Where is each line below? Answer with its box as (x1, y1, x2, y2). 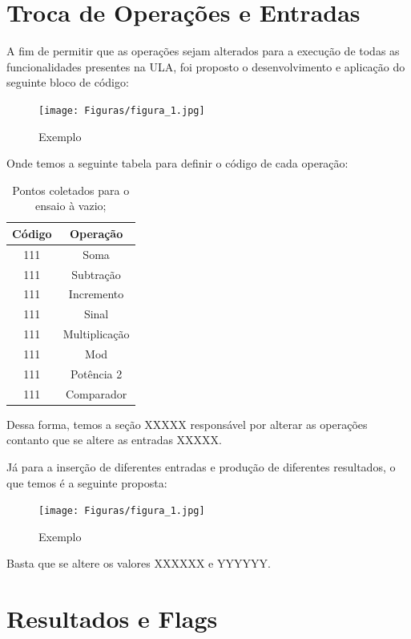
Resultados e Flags (6, 602, 218, 635)
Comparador (65, 385, 127, 402)
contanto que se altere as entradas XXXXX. (6, 431, 222, 448)
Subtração (71, 265, 121, 282)
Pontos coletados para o (12, 181, 130, 198)
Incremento (68, 285, 124, 302)
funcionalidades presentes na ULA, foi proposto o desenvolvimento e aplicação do (6, 58, 405, 75)
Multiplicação (62, 326, 130, 342)
